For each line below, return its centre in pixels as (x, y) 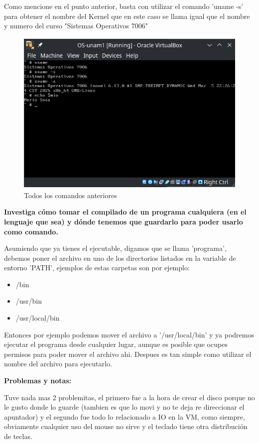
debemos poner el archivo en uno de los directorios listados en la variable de (120, 258)
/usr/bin (29, 301)
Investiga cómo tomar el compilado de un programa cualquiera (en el (125, 212)
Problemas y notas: (38, 381)
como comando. (31, 231)
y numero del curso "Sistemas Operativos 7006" (76, 26)
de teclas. (18, 436)
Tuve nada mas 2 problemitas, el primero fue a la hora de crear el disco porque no (129, 397)
